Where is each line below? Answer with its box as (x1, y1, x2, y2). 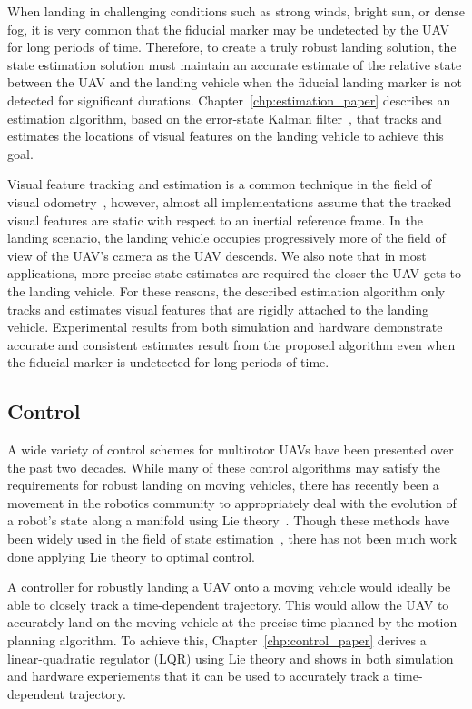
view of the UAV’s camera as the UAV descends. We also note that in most (7, 245, 427, 265)
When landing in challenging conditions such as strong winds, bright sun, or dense (7, 2, 465, 20)
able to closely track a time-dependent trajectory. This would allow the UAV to (7, 594, 449, 614)
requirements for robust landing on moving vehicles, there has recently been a (7, 475, 439, 494)
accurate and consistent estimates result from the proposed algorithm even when (7, 335, 456, 354)
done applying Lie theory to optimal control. (7, 546, 255, 565)
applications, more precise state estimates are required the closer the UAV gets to (7, 264, 462, 283)
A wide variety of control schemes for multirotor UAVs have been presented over (7, 440, 454, 459)
